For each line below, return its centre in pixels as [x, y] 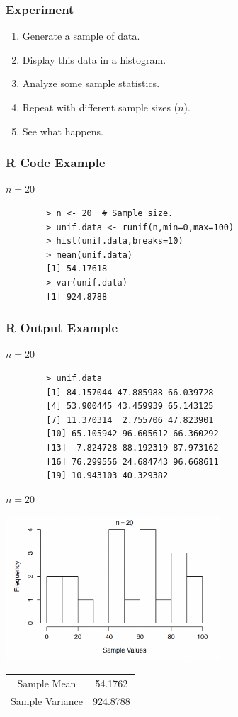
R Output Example [62, 328]
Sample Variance [47, 700]
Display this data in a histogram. [94, 59]
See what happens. [63, 131]
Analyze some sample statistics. [91, 83]
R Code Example [56, 163]
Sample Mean [47, 683]
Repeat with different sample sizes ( [100, 107]
